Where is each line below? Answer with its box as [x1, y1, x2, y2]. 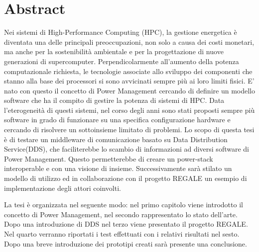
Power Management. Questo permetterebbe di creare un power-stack [4, 153, 213, 164]
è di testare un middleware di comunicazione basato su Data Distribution [4, 134, 228, 144]
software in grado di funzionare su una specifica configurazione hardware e [4, 114, 231, 125]
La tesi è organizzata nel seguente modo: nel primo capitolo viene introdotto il [4, 199, 243, 210]
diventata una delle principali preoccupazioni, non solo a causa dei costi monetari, [4, 36, 255, 47]
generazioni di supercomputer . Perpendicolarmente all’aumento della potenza [4, 56, 239, 66]
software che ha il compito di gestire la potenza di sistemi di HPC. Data [4, 95, 225, 105]
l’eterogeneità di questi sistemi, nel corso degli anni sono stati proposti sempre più [4, 104, 255, 115]
